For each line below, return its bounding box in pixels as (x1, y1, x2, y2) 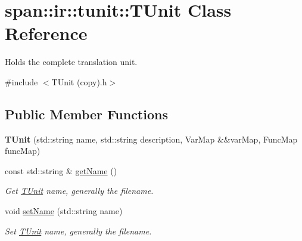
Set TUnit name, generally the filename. (5, 224, 152, 237)
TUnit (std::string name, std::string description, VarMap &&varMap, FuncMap (5, 132, 298, 145)
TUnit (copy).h (51, 75, 107, 88)
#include (5, 75, 38, 88)
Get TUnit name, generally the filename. (5, 184, 154, 197)
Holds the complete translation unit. (5, 55, 138, 68)
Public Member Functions (5, 104, 168, 123)
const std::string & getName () (5, 164, 117, 177)
